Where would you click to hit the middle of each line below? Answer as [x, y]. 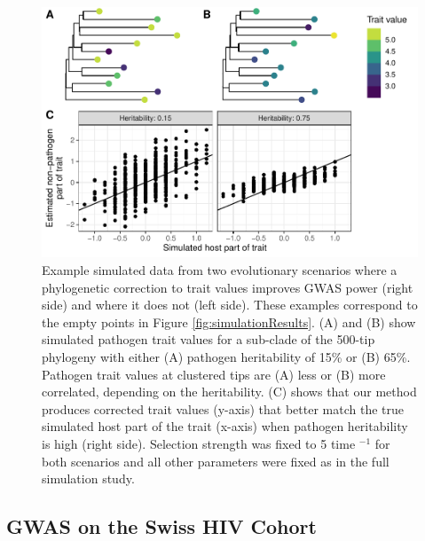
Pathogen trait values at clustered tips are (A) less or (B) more [214, 374]
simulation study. [88, 478]
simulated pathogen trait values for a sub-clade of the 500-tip [209, 339]
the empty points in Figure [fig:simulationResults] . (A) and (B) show [229, 321]
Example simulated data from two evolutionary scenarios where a [220, 269]
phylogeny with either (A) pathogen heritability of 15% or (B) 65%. [226, 356]
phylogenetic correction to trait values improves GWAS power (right [228, 287]
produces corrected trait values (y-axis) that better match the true [223, 408]
